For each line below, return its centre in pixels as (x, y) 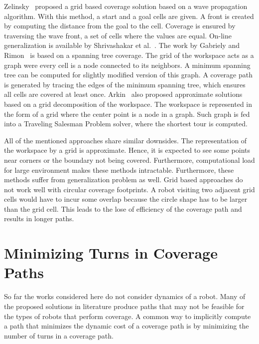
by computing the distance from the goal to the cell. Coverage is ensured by (120, 26)
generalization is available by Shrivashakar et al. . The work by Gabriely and (122, 45)
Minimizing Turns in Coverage (111, 253)
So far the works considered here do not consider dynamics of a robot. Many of (125, 296)
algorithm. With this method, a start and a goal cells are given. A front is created (129, 16)
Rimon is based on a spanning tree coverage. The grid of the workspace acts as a (129, 55)
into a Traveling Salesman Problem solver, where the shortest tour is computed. (126, 124)
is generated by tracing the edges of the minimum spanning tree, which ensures (125, 84)
